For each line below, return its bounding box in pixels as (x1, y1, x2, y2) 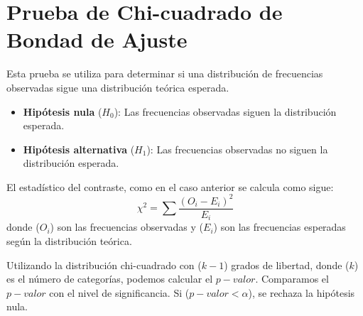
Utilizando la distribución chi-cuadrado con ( (6, 257, 202, 272)
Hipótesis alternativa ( (23, 141, 135, 156)
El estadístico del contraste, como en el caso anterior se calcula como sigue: (6, 179, 334, 194)
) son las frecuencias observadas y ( (50, 219, 204, 234)
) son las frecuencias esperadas (213, 219, 346, 234)
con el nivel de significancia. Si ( (49, 285, 190, 300)
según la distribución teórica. (6, 234, 132, 249)
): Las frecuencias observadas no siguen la (146, 141, 328, 156)
